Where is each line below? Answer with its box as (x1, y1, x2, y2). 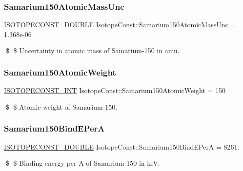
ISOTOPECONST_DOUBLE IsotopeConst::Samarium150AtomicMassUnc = (4, 19, 236, 30)
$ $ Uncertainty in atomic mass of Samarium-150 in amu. (5, 45, 180, 56)
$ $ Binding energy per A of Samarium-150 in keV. (5, 158, 160, 168)
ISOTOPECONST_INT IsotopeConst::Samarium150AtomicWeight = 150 (4, 85, 226, 95)
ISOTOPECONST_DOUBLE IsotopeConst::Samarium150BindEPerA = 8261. (4, 141, 240, 152)
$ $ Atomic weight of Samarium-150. (5, 101, 118, 112)
